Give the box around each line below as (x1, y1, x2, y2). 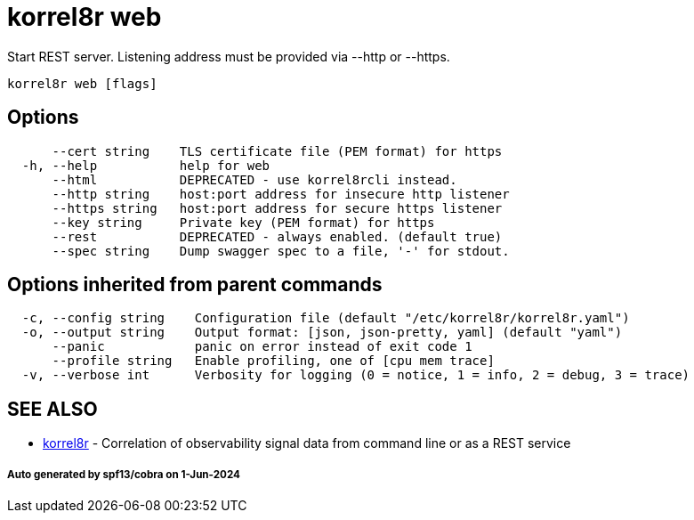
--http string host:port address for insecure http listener (52, 186, 510, 201)
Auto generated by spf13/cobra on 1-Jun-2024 (7, 467, 240, 481)
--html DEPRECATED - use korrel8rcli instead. (52, 172, 457, 187)
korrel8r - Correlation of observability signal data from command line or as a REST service (43, 435, 571, 451)
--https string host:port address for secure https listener (52, 200, 503, 215)
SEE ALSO (7, 397, 98, 420)
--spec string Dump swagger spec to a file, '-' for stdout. (52, 243, 510, 258)
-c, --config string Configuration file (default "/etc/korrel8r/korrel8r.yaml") (21, 311, 630, 326)
